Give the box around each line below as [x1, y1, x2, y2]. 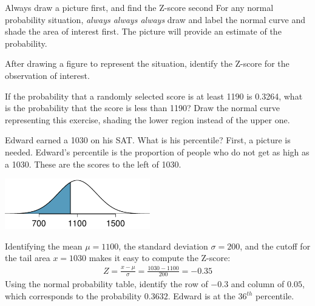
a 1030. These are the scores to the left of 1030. [5, 157, 181, 170]
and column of [231, 277, 285, 290]
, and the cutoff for [240, 239, 311, 252]
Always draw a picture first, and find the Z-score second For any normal [5, 1, 274, 13]
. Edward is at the [168, 290, 235, 302]
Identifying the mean [5, 239, 83, 252]
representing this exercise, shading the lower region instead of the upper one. [5, 113, 290, 126]
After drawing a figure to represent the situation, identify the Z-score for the [5, 57, 290, 70]
